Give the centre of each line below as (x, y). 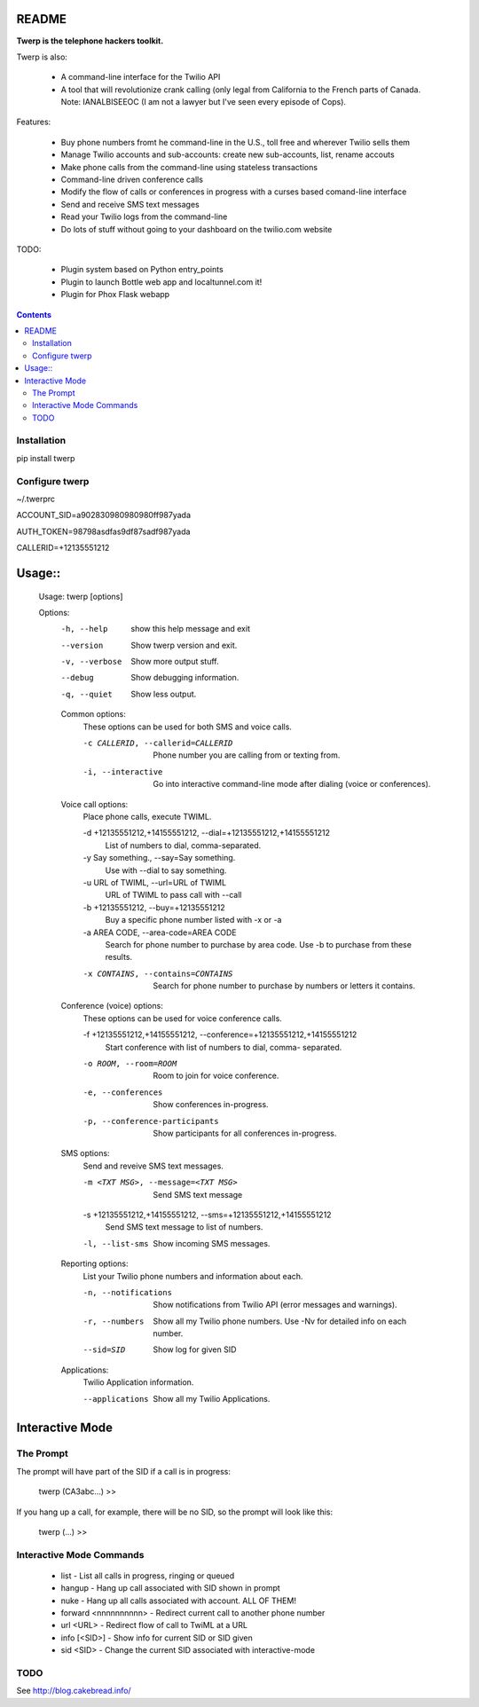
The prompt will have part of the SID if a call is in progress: (123, 1471)
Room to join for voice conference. (216, 1076)
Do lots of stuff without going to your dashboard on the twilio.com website (196, 229)
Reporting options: (94, 1263)
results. (119, 957)
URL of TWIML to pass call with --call (173, 895)
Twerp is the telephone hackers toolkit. (90, 41)
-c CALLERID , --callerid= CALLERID (158, 743)
